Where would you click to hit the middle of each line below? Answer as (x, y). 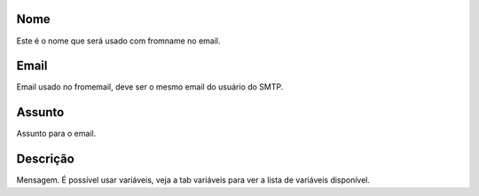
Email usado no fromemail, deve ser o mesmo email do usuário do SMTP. (150, 87)
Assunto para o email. (56, 134)
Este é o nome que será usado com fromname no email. (118, 41)
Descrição (45, 159)
